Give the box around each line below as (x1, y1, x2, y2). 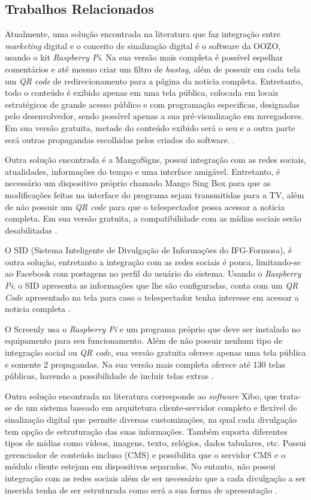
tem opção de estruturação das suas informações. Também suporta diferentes (5, 425, 288, 437)
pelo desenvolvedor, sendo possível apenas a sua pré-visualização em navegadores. (5, 110, 304, 122)
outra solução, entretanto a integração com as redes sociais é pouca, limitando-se (5, 255, 301, 268)
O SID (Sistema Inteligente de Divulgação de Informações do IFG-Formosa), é (5, 244, 292, 256)
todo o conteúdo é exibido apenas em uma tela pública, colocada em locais (5, 86, 279, 99)
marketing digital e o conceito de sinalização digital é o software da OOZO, (5, 39, 281, 51)
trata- (280, 389, 301, 402)
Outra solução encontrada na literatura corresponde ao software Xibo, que (5, 389, 277, 402)
